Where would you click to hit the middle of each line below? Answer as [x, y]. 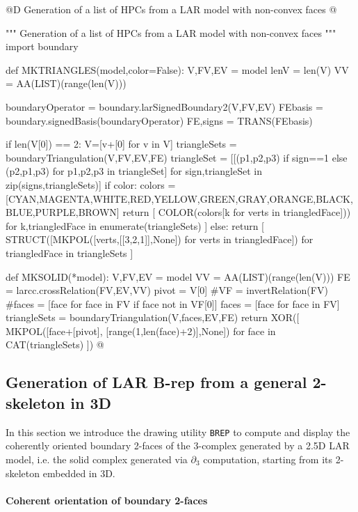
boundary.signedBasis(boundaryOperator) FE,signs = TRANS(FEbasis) [159, 120]
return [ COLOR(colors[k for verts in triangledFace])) [237, 212]
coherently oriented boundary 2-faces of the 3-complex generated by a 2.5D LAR [178, 445]
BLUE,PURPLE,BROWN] [63, 212]
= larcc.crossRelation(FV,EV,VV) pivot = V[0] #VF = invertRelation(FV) [167, 290]
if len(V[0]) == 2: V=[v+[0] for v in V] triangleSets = [121, 144]
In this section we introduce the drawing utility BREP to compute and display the [178, 432]
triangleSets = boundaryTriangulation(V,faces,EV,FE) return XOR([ [153, 317]
